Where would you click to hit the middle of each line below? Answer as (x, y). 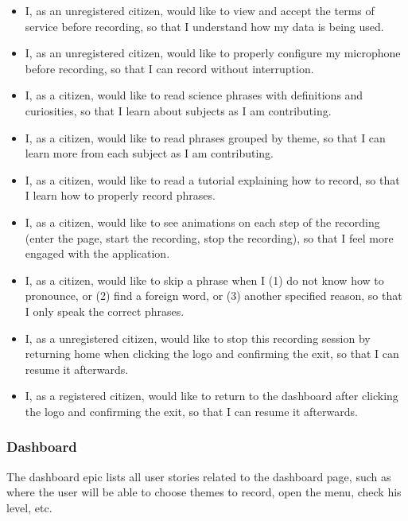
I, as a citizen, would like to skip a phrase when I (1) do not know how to (204, 280)
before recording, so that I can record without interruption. (169, 68)
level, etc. (29, 507)
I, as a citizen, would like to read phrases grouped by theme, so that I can (205, 137)
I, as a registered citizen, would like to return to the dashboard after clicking (212, 396)
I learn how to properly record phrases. (120, 195)
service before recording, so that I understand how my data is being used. (204, 26)
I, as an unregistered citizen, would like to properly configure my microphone (213, 53)
